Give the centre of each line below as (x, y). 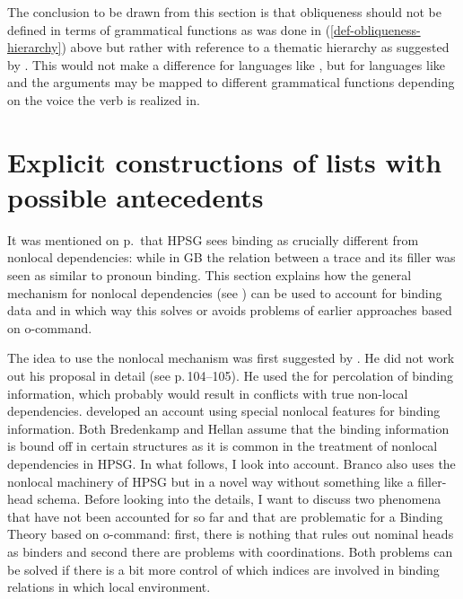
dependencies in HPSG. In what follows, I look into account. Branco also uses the (231, 463)
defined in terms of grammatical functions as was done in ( (169, 29)
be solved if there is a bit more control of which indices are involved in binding (223, 569)
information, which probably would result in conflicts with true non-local (208, 393)
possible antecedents (135, 196)
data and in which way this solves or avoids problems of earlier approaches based (230, 310)
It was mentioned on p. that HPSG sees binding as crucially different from (213, 239)
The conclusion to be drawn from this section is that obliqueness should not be (225, 12)
